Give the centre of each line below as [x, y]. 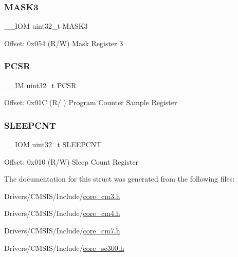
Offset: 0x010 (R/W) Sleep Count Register [71, 161]
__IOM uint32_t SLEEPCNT [53, 144]
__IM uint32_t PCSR [40, 85]
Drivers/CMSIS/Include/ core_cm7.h [62, 230]
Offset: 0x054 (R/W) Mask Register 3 [64, 43]
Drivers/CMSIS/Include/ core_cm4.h [62, 213]
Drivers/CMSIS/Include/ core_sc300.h [64, 248]
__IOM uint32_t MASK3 [46, 26]
